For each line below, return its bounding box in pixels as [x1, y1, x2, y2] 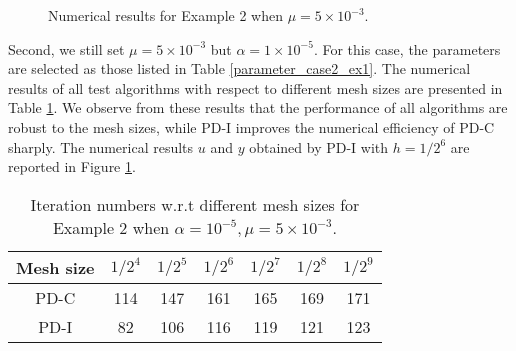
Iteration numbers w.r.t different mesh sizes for [30, 192, 360, 216]
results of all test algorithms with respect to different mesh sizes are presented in [8, 77, 503, 98]
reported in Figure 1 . [8, 156, 136, 177]
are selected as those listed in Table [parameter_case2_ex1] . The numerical [8, 58, 471, 79]
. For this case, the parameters [313, 38, 501, 59]
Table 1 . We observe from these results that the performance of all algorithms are [8, 97, 508, 118]
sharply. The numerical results [8, 136, 194, 157]
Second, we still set [8, 38, 125, 59]
